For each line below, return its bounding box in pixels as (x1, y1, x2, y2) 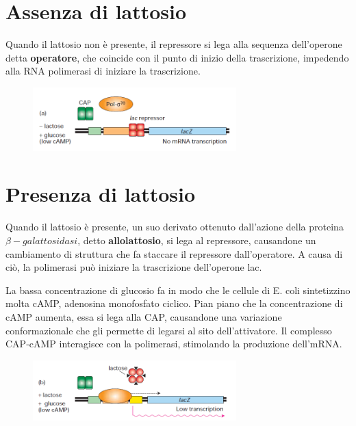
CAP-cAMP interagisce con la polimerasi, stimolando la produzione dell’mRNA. (5, 336, 342, 351)
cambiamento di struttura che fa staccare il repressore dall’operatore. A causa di (5, 246, 343, 261)
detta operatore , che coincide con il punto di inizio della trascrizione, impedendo (5, 50, 349, 64)
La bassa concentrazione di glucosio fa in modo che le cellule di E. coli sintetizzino (5, 282, 351, 297)
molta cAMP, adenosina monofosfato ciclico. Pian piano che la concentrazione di (5, 296, 343, 310)
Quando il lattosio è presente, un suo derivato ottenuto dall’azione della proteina (5, 219, 344, 234)
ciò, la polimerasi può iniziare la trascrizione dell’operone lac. (5, 260, 262, 274)
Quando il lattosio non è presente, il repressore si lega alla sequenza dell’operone (5, 37, 342, 51)
